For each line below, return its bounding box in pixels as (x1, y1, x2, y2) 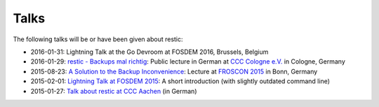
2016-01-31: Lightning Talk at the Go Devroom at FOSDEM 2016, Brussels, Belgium (30, 48, 269, 56)
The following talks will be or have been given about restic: (13, 35, 183, 43)
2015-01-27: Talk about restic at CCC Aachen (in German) (30, 87, 197, 95)
